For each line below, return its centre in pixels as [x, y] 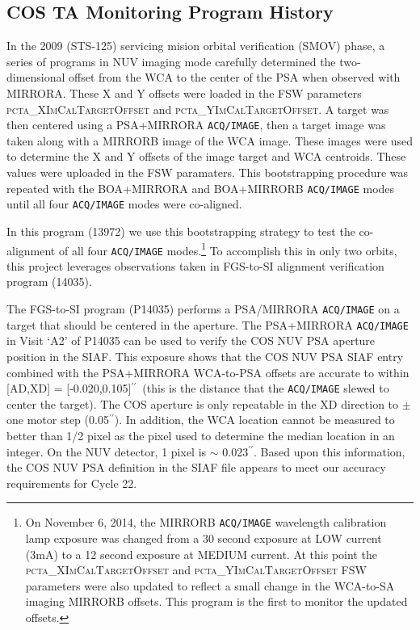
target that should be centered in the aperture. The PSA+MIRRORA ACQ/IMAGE [208, 324]
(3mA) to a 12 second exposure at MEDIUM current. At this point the [201, 554]
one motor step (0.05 [58, 420]
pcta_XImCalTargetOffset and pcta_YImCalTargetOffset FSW [196, 570]
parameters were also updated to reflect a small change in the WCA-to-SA [210, 585]
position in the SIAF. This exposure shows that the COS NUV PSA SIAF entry [205, 356]
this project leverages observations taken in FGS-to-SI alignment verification [195, 265]
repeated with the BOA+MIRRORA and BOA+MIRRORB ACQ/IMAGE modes [201, 188]
